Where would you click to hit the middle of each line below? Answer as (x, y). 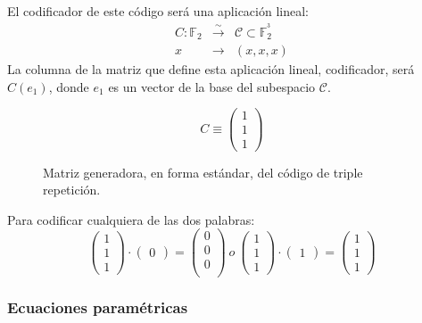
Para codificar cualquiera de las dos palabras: (131, 219)
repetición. (72, 190)
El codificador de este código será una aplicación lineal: (158, 11)
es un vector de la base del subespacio (212, 86)
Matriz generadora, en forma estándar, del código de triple (203, 172)
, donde (69, 86)
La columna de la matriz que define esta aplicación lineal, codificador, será (211, 69)
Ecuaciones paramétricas (98, 307)
